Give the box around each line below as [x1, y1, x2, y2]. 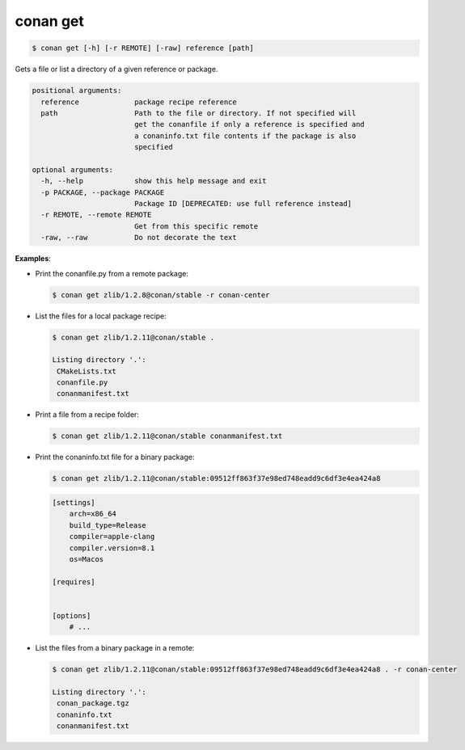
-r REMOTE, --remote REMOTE [40, 210, 152, 220]
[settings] [52, 498, 95, 507]
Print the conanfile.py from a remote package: [35, 268, 189, 278]
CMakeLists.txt [57, 366, 117, 376]
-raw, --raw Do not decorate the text [40, 233, 238, 242]
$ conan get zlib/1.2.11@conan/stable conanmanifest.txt [52, 432, 283, 440]
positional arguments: [32, 86, 122, 95]
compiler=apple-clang [69, 532, 155, 541]
